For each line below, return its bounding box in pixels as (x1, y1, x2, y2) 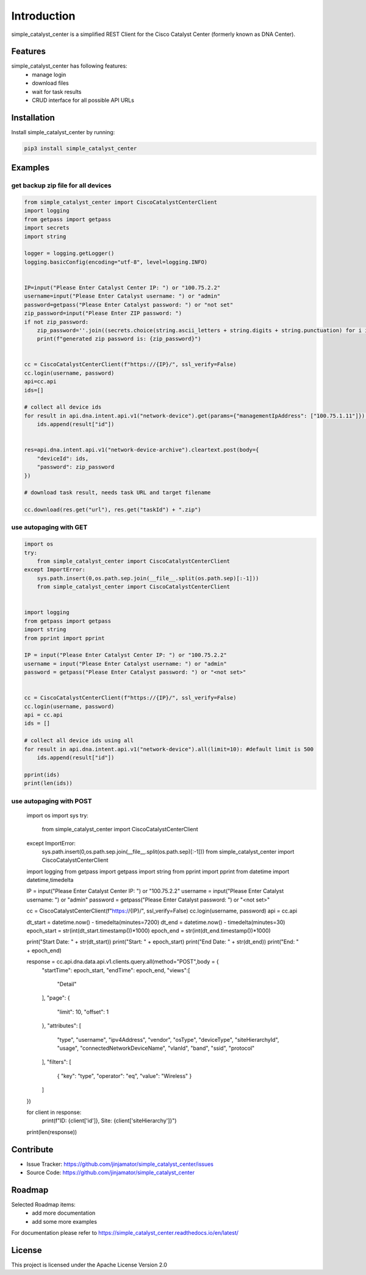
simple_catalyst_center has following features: (11, 62, 127, 70)
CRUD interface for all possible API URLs (32, 96, 134, 104)
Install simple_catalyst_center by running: (11, 128, 115, 135)
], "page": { (41, 994, 70, 1002)
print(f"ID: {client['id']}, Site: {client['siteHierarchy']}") (41, 1117, 177, 1124)
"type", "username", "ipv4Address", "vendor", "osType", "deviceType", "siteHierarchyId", (57, 1036, 279, 1043)
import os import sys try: (26, 812, 88, 819)
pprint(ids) (24, 771, 60, 778)
